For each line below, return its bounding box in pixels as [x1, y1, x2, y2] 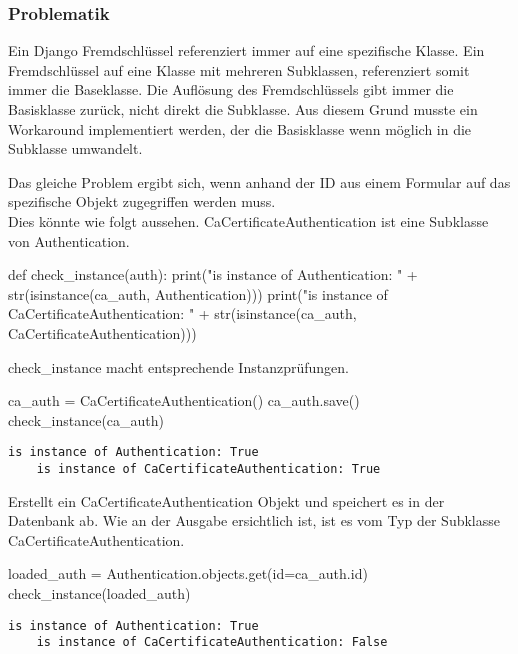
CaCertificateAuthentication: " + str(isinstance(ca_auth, [8, 303, 357, 324]
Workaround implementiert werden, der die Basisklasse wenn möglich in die [8, 118, 472, 139]
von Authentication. [8, 230, 130, 251]
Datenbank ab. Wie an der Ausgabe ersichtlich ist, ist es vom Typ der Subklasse [8, 510, 500, 531]
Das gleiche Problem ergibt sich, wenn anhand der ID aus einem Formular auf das [8, 171, 511, 192]
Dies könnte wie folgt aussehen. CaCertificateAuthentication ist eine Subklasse [8, 210, 489, 231]
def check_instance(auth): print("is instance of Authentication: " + [8, 264, 418, 285]
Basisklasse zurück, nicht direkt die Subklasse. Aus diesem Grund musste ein [8, 99, 478, 119]
